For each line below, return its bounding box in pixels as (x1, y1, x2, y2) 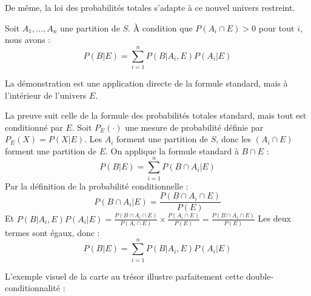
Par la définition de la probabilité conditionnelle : (5, 179, 189, 192)
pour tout (258, 21, 295, 34)
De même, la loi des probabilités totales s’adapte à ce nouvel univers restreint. (5, 1, 295, 13)
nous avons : (5, 33, 51, 46)
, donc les (216, 133, 251, 145)
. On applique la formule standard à (105, 144, 239, 157)
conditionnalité (5, 281, 61, 294)
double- (246, 269, 274, 282)
